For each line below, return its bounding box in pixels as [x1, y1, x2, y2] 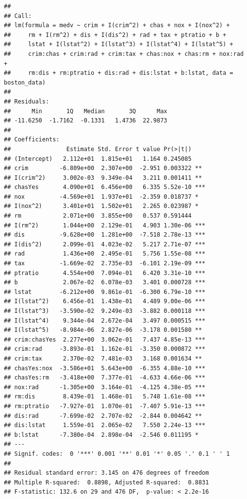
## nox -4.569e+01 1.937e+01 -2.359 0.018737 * [4, 193, 198, 200]
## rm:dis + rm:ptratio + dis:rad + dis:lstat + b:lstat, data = [4, 69, 233, 77]
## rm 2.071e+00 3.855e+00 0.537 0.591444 [4, 212, 192, 220]
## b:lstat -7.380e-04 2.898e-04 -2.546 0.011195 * [4, 431, 198, 438]
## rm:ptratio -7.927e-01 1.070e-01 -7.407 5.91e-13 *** [4, 402, 206, 410]
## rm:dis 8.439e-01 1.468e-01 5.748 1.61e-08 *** [4, 393, 206, 400]
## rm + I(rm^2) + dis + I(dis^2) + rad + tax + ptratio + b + [4, 31, 227, 38]
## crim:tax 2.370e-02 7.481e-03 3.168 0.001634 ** [4, 355, 202, 362]
